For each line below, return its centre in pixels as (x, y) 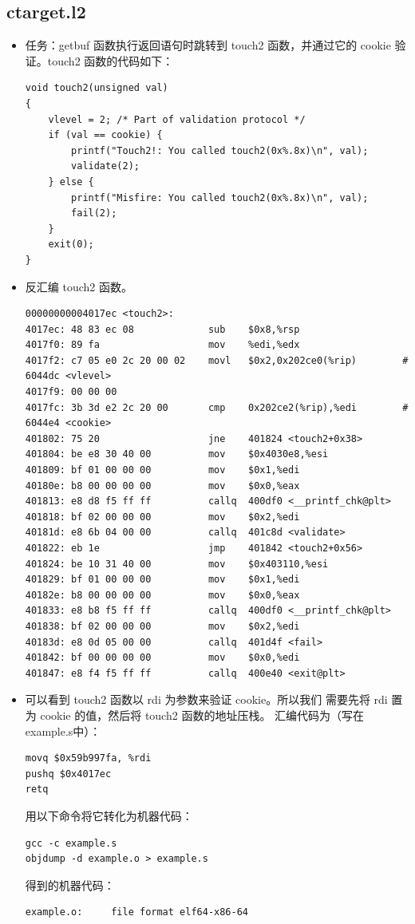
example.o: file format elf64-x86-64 (136, 912)
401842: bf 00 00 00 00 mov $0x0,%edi (162, 658)
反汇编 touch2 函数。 (79, 286)
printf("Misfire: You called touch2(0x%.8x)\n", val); (220, 197)
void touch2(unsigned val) (97, 88)
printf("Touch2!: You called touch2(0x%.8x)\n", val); (220, 150)
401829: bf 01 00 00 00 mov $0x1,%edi (162, 580)
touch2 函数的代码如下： (111, 60)
